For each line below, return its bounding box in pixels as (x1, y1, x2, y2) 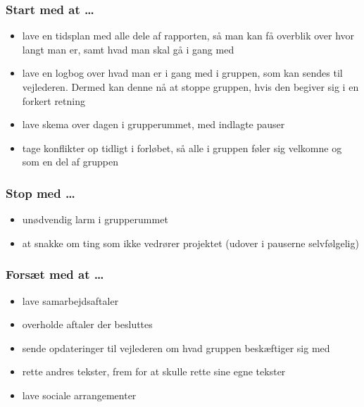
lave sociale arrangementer (22, 387, 137, 402)
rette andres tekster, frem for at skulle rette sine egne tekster (22, 364, 286, 379)
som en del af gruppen (22, 154, 119, 169)
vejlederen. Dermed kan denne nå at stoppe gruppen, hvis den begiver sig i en (22, 80, 359, 94)
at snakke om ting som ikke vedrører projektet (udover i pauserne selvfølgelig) (22, 235, 359, 250)
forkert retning (22, 93, 85, 108)
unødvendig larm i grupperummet (22, 212, 168, 227)
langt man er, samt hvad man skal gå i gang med (22, 42, 234, 56)
